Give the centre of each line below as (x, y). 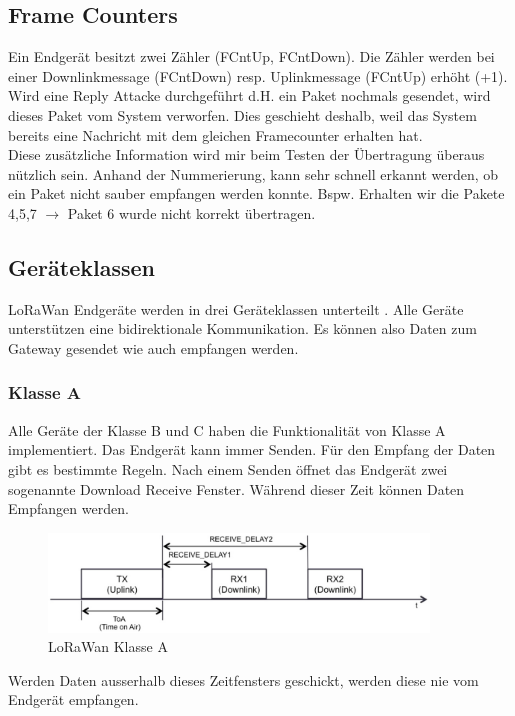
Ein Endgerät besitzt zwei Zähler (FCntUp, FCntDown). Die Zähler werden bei (251, 56)
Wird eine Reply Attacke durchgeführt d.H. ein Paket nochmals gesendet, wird (249, 95)
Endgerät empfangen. (73, 699)
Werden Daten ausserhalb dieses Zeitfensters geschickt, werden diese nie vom (243, 679)
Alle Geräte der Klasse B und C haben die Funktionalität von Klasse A (227, 429)
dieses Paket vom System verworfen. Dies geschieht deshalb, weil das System (242, 114)
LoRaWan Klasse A (108, 646)
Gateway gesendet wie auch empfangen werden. (153, 347)
